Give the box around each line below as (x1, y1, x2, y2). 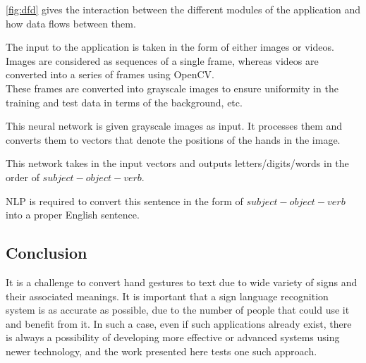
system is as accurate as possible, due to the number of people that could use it (6, 302, 350, 317)
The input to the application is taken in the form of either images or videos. (6, 39, 334, 54)
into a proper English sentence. (6, 207, 140, 222)
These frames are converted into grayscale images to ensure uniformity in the (6, 80, 338, 95)
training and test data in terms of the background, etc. (6, 94, 243, 109)
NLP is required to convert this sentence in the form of (6, 193, 243, 208)
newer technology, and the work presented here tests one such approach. (6, 343, 317, 358)
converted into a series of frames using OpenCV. (6, 67, 214, 82)
